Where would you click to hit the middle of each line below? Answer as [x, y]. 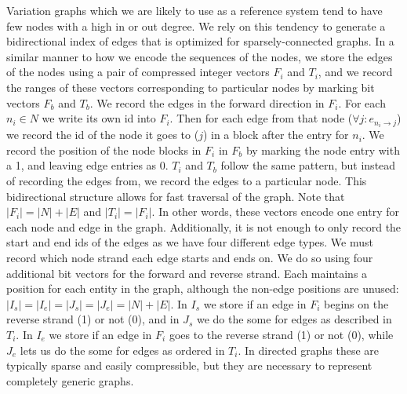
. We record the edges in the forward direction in [207, 102]
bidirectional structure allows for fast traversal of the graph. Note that [176, 196]
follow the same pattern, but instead [308, 165]
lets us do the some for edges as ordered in [122, 350]
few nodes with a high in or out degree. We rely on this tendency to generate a [196, 26]
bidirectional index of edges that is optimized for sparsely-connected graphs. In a [200, 41]
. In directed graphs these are [308, 350]
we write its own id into [99, 118]
